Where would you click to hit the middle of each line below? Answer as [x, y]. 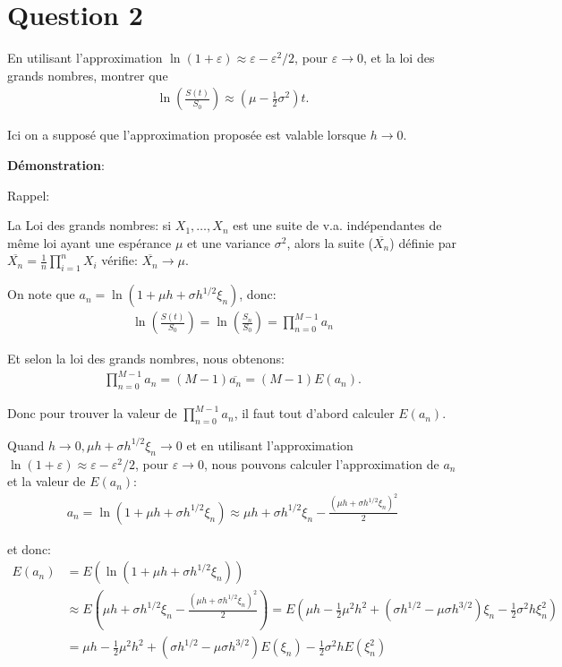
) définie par [423, 242]
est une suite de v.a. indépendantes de [337, 225]
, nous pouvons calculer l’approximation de [321, 463]
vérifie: [119, 260]
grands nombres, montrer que [88, 75]
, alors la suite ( [330, 242]
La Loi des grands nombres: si [89, 225]
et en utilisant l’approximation [270, 445]
